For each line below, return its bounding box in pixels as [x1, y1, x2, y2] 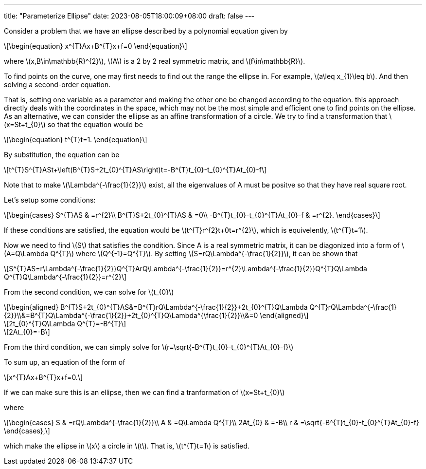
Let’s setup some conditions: [4, 196, 96, 204]
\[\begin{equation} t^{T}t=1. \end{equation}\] [4, 135, 147, 144]
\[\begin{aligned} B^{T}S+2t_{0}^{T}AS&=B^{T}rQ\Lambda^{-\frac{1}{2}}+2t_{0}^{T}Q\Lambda [4, 303, 308, 311]
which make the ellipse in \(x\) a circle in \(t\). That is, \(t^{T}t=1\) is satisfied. [4, 442, 249, 450]
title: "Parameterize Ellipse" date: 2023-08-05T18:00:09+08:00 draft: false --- [4, 12, 255, 20]
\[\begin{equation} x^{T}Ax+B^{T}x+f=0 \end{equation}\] [4, 42, 187, 50]
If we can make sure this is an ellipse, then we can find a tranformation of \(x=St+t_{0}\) [4, 388, 285, 396]
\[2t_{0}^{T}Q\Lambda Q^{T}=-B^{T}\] [4, 319, 126, 328]
